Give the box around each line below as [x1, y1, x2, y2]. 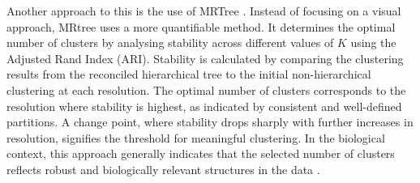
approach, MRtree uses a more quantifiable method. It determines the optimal [6, 18, 396, 35]
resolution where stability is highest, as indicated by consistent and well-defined [6, 97, 402, 114]
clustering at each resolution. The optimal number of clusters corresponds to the [6, 81, 406, 98]
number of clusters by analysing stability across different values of [6, 34, 334, 51]
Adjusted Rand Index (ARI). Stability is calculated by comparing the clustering [6, 49, 404, 66]
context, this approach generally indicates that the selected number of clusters [6, 145, 395, 162]
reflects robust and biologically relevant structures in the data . [6, 160, 320, 177]
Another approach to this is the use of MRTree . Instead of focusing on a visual [6, 2, 401, 19]
